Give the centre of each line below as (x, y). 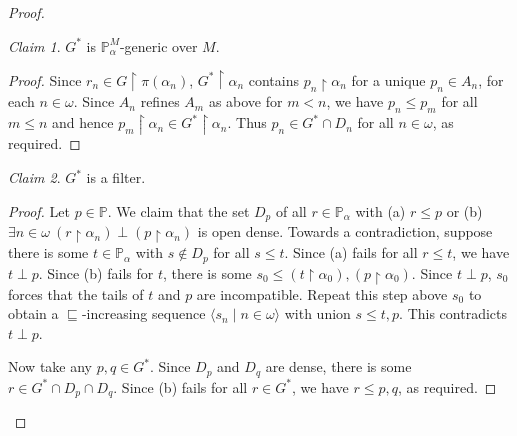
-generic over (158, 45)
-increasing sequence (143, 313)
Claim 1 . (34, 45)
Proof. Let (39, 210)
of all (291, 210)
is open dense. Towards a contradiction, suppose (345, 231)
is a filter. (116, 177)
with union (317, 313)
